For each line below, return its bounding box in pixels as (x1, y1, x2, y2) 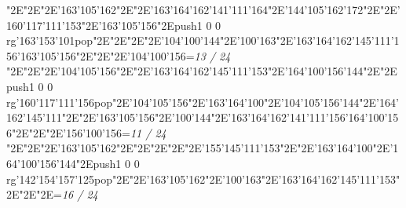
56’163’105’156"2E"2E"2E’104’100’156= (6, 47, 195, 64)
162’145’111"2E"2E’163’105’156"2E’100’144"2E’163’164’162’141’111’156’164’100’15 (6, 109, 399, 126)
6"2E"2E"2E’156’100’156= (6, 124, 130, 140)
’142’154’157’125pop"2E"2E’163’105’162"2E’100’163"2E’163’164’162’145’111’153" (16, 170, 401, 187)
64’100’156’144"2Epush (6, 155, 116, 171)
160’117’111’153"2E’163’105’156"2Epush (6, 16, 197, 33)
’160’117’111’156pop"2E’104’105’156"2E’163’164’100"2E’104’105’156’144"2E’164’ (16, 93, 399, 110)
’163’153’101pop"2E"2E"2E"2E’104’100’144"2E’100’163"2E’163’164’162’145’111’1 (16, 32, 400, 49)
